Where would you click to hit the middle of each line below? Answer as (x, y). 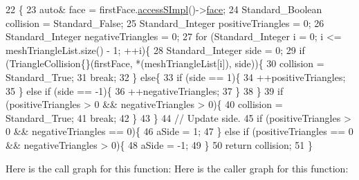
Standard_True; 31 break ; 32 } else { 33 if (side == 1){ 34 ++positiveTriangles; (176, 76)
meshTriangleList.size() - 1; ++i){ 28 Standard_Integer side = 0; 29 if (155, 49)
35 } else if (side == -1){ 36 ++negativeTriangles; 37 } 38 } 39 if (145, 90)
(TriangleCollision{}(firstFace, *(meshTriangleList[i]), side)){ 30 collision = (165, 63)
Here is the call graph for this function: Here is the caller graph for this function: (177, 168)
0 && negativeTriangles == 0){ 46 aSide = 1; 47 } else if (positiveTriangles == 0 (179, 131)
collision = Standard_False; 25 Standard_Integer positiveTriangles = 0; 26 (165, 22)
